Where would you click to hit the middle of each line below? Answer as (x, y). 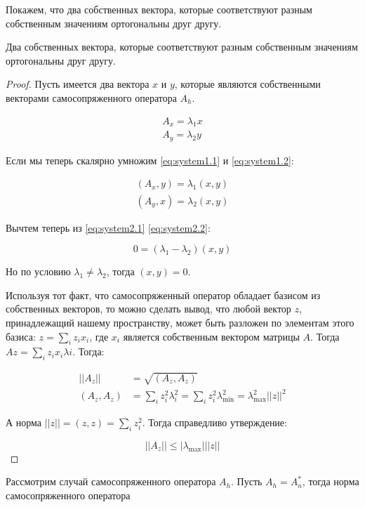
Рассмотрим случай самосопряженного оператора (111, 481)
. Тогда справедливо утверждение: (214, 422)
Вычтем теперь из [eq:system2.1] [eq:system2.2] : (108, 227)
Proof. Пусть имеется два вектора (78, 84)
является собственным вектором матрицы (211, 336)
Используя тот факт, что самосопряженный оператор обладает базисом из (163, 295)
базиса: (21, 336)
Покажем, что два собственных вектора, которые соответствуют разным (159, 9)
